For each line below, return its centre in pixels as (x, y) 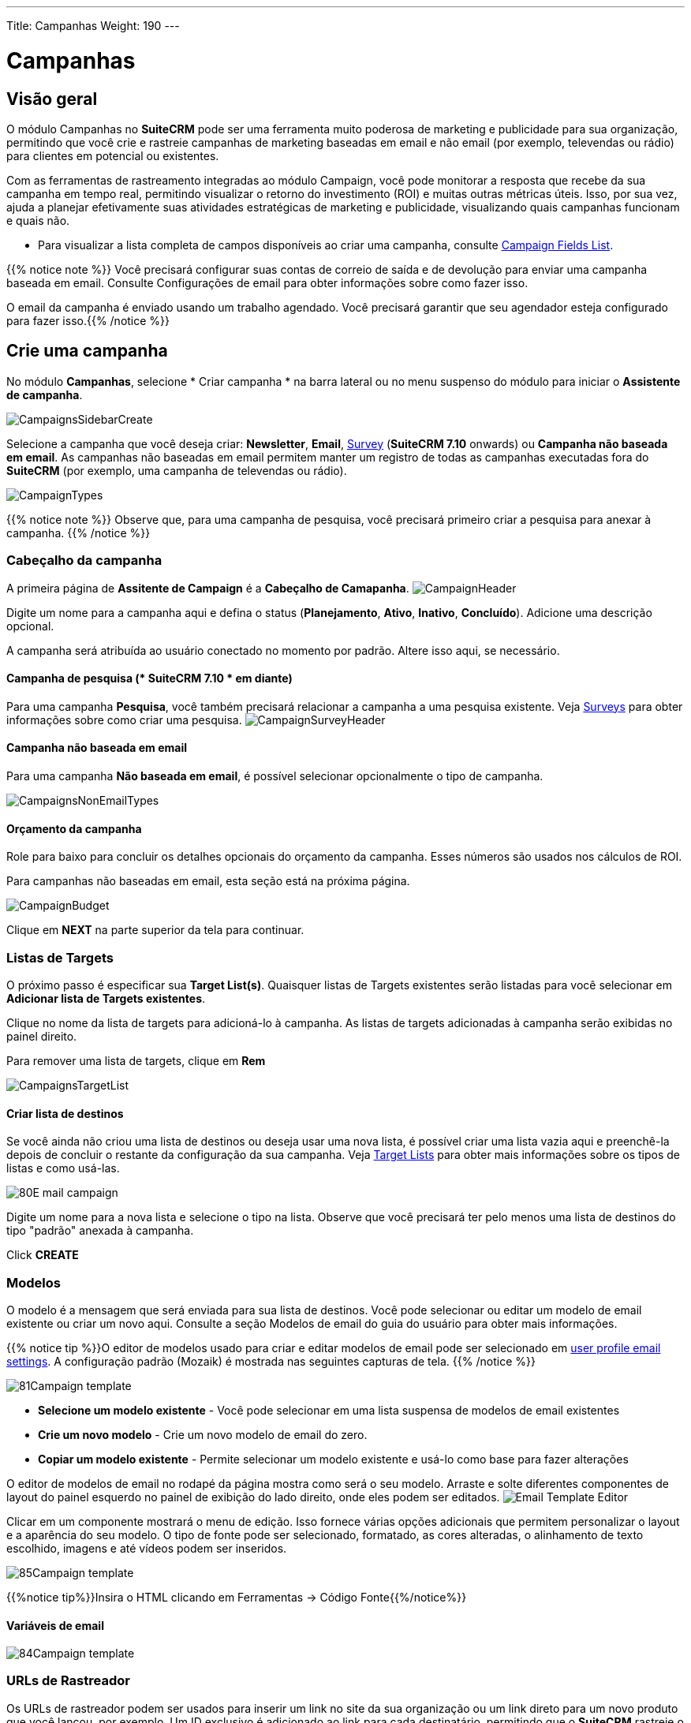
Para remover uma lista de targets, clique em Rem (136, 1060)
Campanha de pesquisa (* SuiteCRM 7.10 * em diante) (149, 678)
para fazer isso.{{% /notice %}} (88, 320)
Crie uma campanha (87, 351)
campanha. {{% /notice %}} (78, 533)
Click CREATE (43, 1255)
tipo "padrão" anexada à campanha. (100, 1231)
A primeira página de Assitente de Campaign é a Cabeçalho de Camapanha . (208, 588)
